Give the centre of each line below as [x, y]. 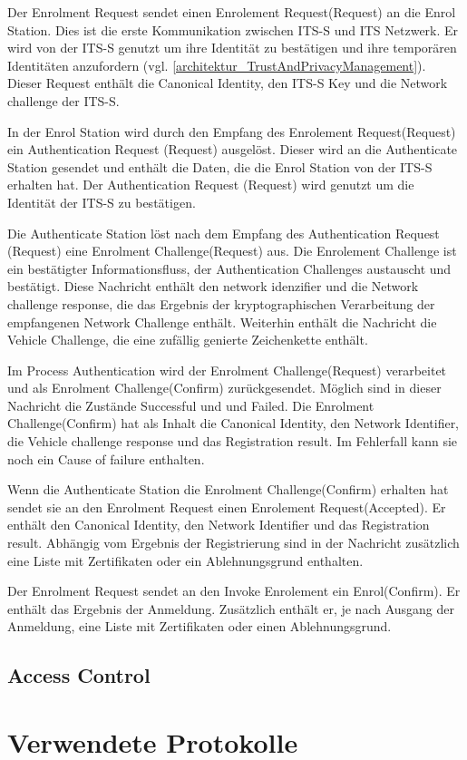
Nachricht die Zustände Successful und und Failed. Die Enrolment [191, 405]
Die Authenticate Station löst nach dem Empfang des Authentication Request [224, 233]
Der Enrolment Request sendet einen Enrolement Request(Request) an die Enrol [232, 12]
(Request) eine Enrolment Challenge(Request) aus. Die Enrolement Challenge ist [232, 251]
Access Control [79, 675]
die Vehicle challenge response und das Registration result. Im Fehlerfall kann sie [233, 441]
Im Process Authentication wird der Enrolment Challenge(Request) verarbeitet [227, 370]
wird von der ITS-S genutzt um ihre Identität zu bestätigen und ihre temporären [232, 48]
